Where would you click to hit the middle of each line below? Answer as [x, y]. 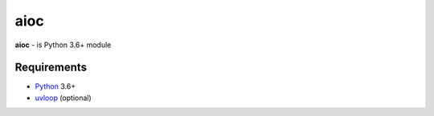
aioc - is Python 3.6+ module [63, 45]
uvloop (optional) [63, 98]
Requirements [51, 68]
